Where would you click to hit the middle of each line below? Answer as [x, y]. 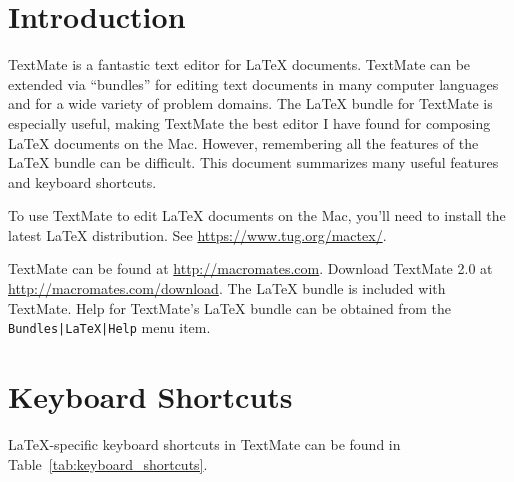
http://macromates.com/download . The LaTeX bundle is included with [227, 288]
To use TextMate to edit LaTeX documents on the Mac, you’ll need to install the [257, 215]
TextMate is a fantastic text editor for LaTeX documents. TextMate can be [239, 64]
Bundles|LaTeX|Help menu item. [109, 327]
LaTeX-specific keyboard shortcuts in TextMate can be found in [204, 444]
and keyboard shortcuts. [82, 181]
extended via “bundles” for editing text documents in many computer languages [253, 83]
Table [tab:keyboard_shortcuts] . [108, 463]
